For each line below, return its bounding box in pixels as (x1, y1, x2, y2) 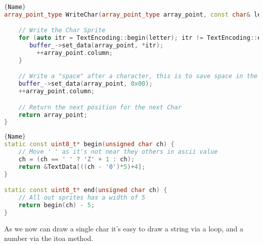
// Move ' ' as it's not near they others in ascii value (18, 148, 218, 156)
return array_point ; (18, 111, 87, 118)
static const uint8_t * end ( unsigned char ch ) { (4, 187, 167, 194)
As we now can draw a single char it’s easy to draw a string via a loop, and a (4, 223, 243, 233)
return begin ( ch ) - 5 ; (18, 202, 95, 209)
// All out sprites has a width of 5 (18, 194, 146, 202)
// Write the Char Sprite (18, 27, 106, 34)
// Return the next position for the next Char (18, 103, 182, 111)
